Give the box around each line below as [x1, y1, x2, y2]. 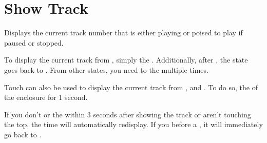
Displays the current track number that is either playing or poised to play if [4, 27, 243, 38]
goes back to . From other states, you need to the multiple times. [4, 64, 208, 75]
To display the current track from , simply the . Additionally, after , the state [4, 54, 248, 65]
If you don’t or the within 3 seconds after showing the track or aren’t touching [4, 109, 251, 119]
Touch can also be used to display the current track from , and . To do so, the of [4, 81, 258, 92]
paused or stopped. [4, 37, 64, 48]
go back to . [4, 129, 42, 139]
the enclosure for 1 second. [4, 92, 88, 103]
